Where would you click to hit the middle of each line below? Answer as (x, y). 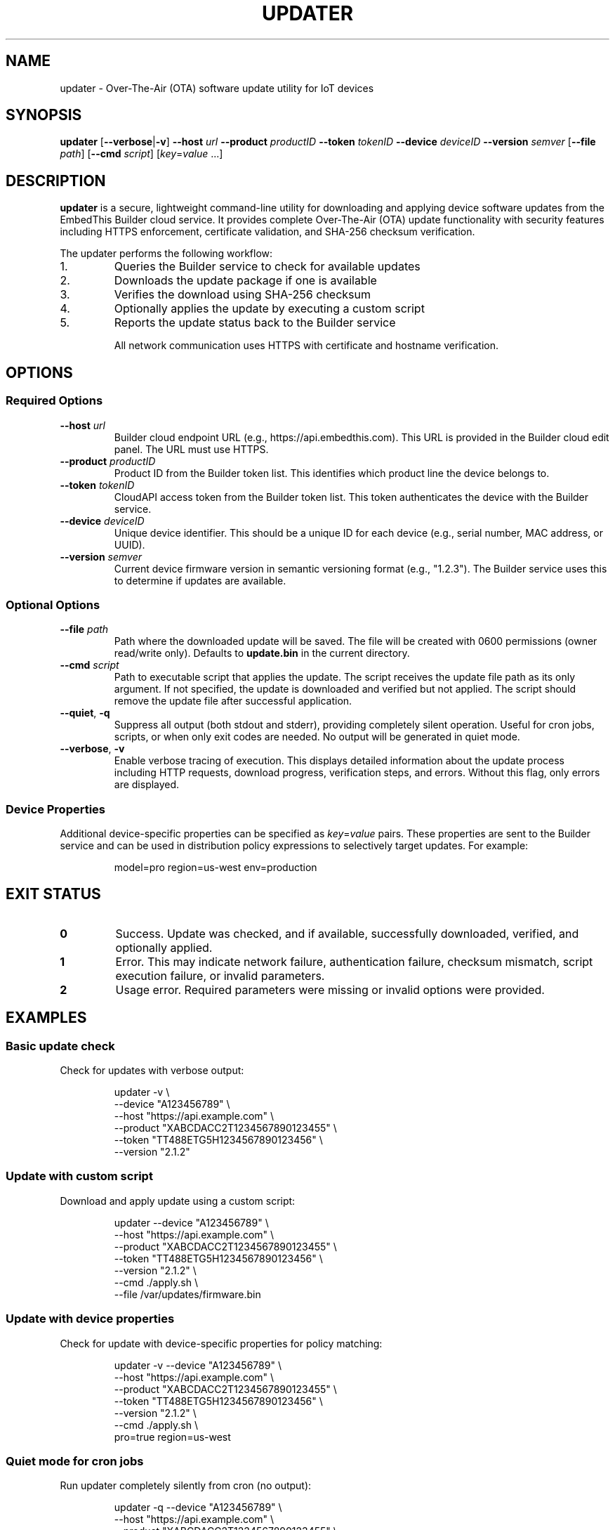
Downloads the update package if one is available (245, 281)
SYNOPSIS (44, 115)
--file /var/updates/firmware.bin (187, 1294)
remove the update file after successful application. (233, 701)
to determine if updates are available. (200, 580)
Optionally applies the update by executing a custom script (269, 309)
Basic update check (60, 1046)
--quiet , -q (85, 713)
